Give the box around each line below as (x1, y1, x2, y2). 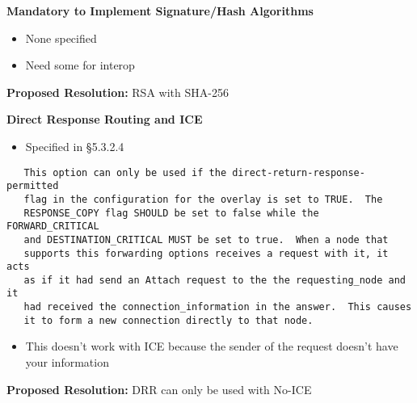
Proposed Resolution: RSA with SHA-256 (6, 83, 229, 100)
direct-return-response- (232, 166, 365, 178)
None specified (25, 29, 97, 46)
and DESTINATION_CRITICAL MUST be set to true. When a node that (23, 233, 389, 246)
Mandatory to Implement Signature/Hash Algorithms (6, 2, 314, 19)
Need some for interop (25, 57, 135, 73)
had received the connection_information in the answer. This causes (23, 301, 412, 313)
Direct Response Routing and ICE (6, 111, 203, 128)
